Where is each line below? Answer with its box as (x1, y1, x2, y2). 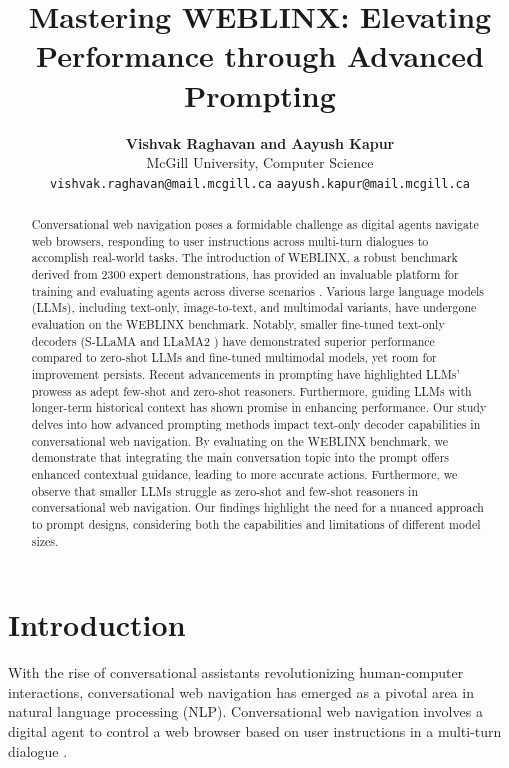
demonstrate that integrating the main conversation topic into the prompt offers (31, 449, 449, 466)
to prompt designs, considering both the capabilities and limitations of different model (31, 515, 481, 532)
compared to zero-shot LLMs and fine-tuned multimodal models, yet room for (31, 349, 437, 366)
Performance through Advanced (36, 35, 484, 76)
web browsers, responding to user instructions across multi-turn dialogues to (31, 232, 429, 249)
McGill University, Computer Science (146, 152, 374, 173)
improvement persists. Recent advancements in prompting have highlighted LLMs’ (31, 366, 460, 383)
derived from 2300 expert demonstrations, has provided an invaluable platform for (31, 266, 459, 283)
